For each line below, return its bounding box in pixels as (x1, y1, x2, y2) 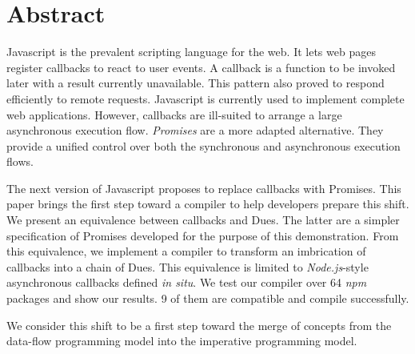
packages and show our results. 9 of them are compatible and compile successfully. (6, 290, 409, 307)
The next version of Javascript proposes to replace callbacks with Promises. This (6, 179, 401, 196)
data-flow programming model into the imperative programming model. (6, 332, 357, 349)
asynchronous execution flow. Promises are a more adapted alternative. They (6, 122, 384, 139)
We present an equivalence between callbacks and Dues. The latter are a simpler (6, 211, 400, 228)
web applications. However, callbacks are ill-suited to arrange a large (6, 106, 342, 123)
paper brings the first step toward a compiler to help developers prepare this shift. (6, 195, 409, 212)
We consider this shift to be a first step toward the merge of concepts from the (6, 316, 392, 333)
